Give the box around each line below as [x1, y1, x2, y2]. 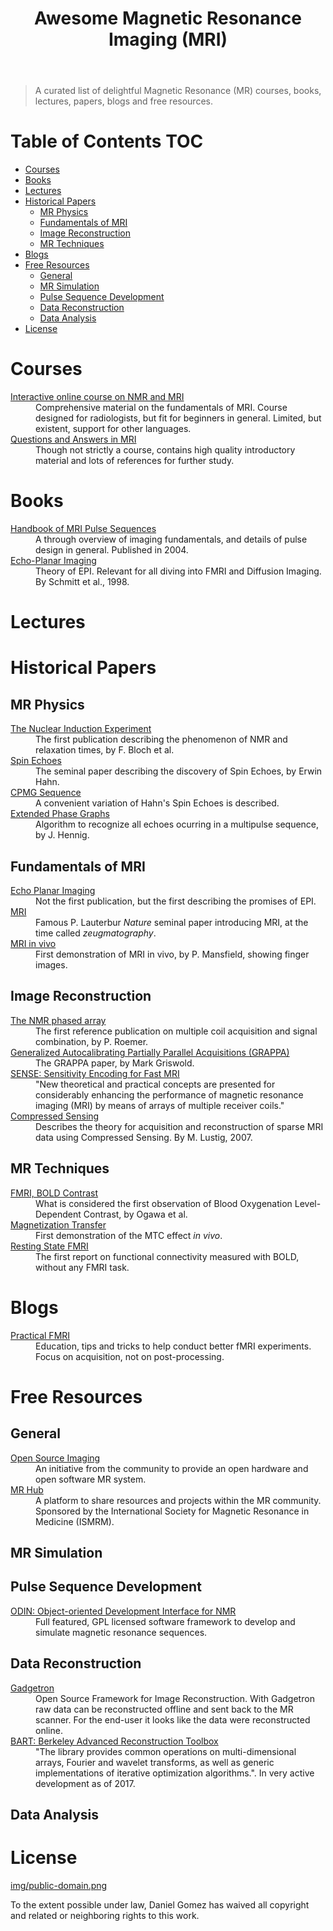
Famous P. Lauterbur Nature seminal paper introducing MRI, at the [35, 917, 309, 928]
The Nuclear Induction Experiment [10, 723, 152, 735]
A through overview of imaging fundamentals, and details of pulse [35, 533, 308, 545]
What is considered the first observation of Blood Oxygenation [35, 1197, 293, 1209]
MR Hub [10, 1483, 44, 1496]
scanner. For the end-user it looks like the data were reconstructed [35, 1713, 311, 1726]
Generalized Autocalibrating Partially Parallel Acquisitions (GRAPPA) [10, 1046, 290, 1058]
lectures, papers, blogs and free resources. [34, 95, 213, 107]
